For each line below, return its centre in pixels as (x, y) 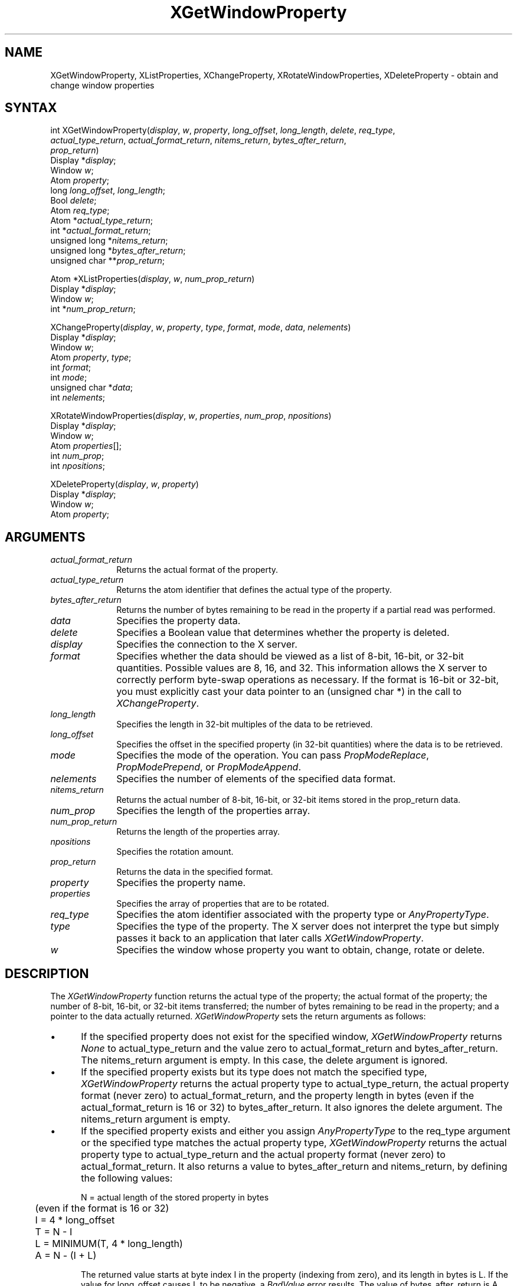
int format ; (71, 368)
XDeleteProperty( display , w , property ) (125, 484)
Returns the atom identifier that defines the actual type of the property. (254, 590)
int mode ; (69, 378)
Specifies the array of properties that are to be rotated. (223, 904)
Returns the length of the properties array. (198, 832)
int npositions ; (78, 466)
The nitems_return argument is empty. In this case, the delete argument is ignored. (264, 1060)
